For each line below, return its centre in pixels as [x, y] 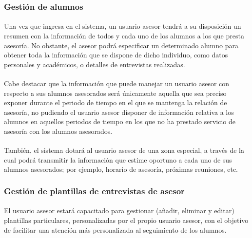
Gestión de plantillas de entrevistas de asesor [94, 191]
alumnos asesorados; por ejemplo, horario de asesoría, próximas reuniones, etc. [121, 169]
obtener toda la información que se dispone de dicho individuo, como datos [116, 55]
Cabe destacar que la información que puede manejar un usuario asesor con [117, 83]
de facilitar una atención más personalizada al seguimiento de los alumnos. [115, 229]
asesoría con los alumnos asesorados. [58, 131]
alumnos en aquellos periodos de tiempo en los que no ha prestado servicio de [120, 121]
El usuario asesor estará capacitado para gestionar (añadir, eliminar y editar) [119, 211]
